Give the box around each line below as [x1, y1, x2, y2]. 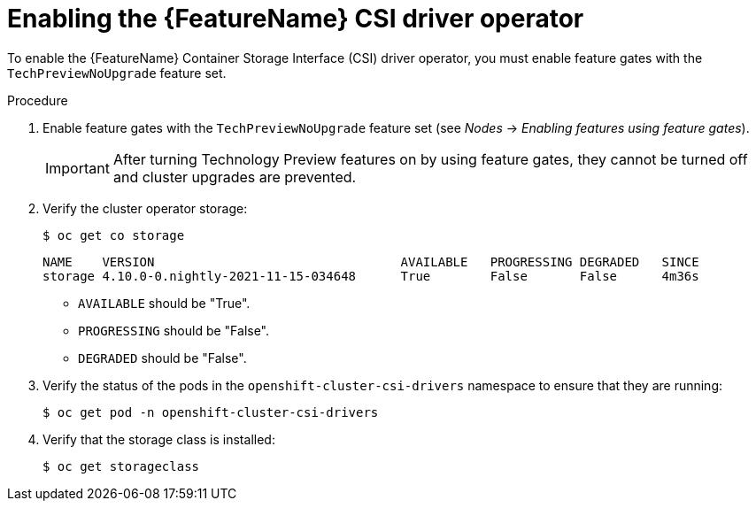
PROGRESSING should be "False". [78, 322, 270, 338]
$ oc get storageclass [42, 458, 200, 473]
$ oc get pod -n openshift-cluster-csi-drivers [42, 404, 379, 419]
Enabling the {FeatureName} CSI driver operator [7, 4, 584, 34]
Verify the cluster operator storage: [42, 200, 248, 216]
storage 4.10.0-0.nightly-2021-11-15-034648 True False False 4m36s [42, 268, 699, 283]
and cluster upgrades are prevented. [112, 167, 357, 186]
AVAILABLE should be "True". [78, 295, 251, 311]
